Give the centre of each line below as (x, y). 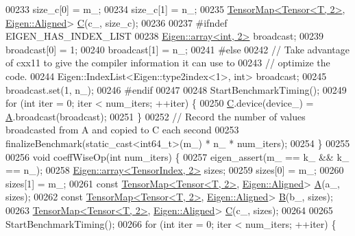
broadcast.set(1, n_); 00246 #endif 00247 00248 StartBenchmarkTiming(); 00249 (176, 89)
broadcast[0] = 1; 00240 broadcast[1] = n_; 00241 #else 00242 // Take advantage (177, 49)
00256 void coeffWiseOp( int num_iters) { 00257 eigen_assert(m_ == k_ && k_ (177, 156)
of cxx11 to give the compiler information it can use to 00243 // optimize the (168, 63)
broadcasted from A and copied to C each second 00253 (122, 130)
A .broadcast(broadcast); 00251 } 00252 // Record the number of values (156, 116)
